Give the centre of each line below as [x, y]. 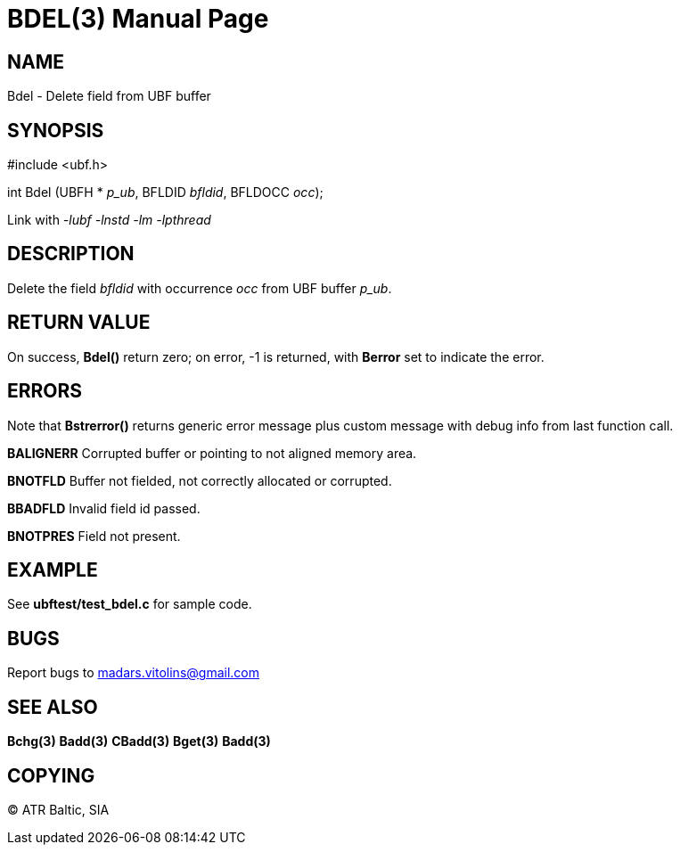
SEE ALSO [53, 707]
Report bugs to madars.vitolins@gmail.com [133, 673]
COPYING [51, 775]
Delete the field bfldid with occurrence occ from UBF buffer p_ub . [200, 288]
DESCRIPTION [71, 254]
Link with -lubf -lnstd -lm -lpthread [109, 220]
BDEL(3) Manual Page [138, 19]
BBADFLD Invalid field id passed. [104, 508]
